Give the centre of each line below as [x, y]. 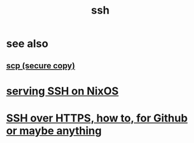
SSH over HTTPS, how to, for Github [97, 118]
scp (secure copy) [41, 66]
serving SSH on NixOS [62, 91]
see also [27, 44]
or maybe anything [54, 131]
